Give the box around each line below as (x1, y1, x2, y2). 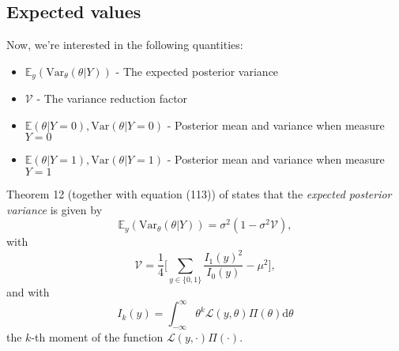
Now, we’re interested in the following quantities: (6, 36, 243, 53)
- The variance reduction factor (36, 90, 188, 107)
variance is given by (6, 201, 103, 217)
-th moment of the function (31, 329, 164, 345)
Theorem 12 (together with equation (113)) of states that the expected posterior (6, 186, 392, 202)
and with (6, 284, 50, 300)
